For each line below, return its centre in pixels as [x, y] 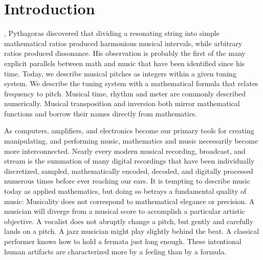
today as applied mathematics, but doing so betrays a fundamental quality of [125, 191]
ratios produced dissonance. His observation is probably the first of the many [125, 53]
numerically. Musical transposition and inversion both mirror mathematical [122, 103]
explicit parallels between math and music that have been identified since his [125, 63]
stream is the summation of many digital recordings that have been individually [129, 161]
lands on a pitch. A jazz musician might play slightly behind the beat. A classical [132, 231]
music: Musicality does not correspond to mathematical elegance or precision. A [129, 201]
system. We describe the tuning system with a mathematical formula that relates [131, 83]
